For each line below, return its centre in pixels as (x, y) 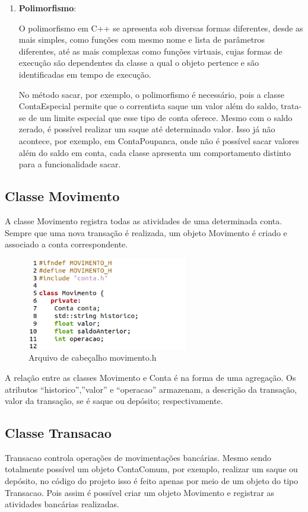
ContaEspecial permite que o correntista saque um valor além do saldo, (148, 106)
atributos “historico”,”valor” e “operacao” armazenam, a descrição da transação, (151, 389)
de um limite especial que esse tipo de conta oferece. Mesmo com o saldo (161, 117)
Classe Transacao (58, 433)
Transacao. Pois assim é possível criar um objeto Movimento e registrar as (140, 492)
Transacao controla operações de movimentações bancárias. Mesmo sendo (138, 457)
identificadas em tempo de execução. (85, 74)
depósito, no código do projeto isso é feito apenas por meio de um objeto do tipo (152, 481)
